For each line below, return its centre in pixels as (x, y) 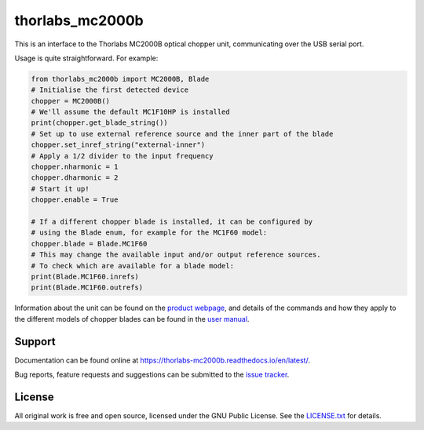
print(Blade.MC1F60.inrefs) (85, 276)
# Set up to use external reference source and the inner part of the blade (182, 134)
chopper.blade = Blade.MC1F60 (89, 244)
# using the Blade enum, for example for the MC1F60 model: (149, 233)
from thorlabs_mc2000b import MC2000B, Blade (120, 79)
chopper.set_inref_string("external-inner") (118, 145)
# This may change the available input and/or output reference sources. (176, 255)
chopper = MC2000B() (70, 101)
